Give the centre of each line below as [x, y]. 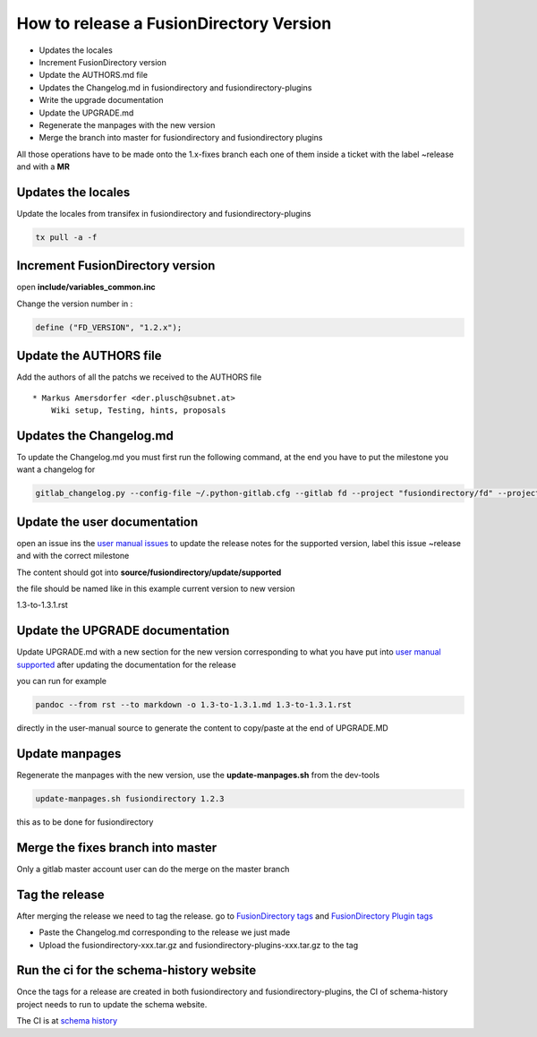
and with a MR [43, 167]
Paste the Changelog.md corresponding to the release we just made [165, 932]
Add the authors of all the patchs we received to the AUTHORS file [139, 377]
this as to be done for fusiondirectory [85, 822]
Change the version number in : [75, 304]
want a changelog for [56, 469]
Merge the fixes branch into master [117, 848]
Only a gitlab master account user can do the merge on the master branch [153, 869]
